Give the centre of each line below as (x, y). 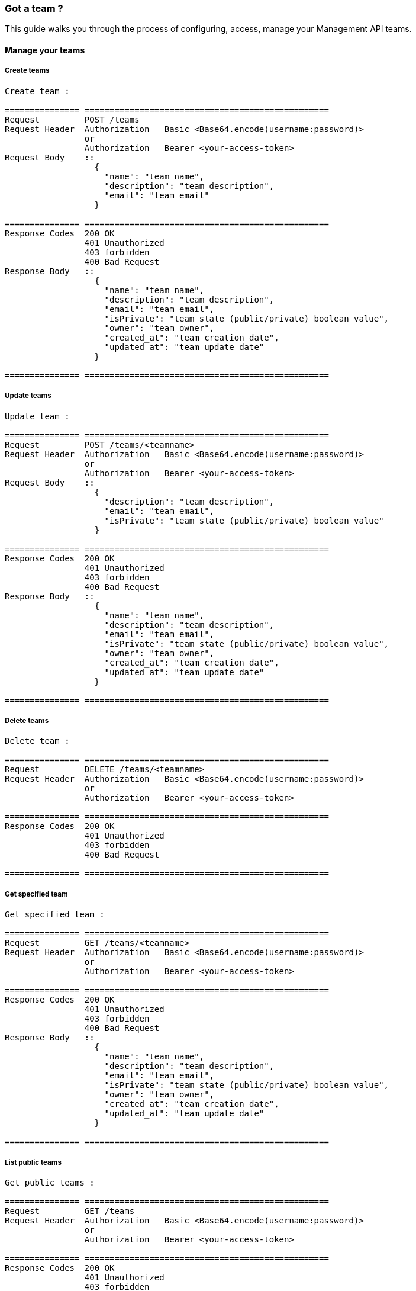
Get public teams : (50, 1182)
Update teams (28, 396)
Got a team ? (34, 8)
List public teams (33, 1162)
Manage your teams (45, 50)
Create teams (27, 71)
